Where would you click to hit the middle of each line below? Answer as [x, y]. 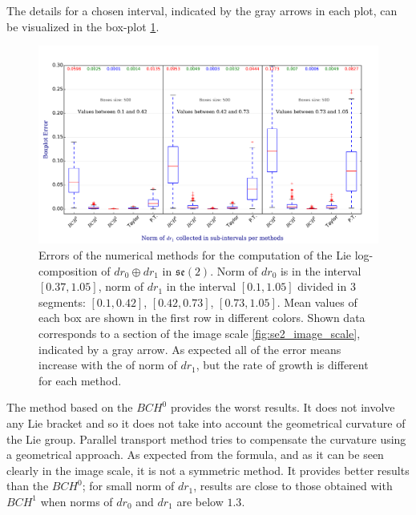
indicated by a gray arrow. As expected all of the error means [190, 349]
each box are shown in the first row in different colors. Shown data [202, 318]
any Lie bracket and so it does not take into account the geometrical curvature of [206, 422]
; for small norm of [128, 486]
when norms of [77, 501]
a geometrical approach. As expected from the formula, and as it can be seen [195, 455]
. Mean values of [317, 302]
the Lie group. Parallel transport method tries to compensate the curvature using [206, 439]
